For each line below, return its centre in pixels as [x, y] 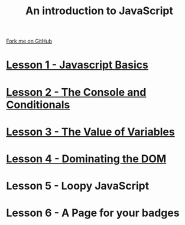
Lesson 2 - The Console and [76, 92]
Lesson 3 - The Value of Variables [91, 132]
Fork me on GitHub [29, 41]
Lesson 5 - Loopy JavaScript [78, 186]
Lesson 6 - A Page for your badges [93, 213]
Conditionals [38, 105]
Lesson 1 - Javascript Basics [77, 65]
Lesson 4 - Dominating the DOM [86, 159]
